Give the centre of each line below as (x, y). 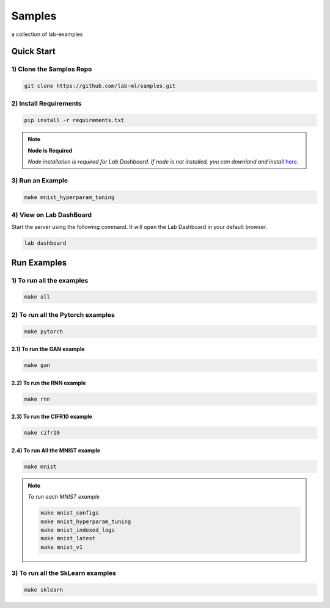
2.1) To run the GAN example (48, 349)
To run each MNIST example (64, 497)
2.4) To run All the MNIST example (56, 450)
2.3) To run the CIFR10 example (52, 417)
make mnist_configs (70, 513)
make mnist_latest (68, 538)
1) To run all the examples (50, 280)
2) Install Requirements (46, 104)
